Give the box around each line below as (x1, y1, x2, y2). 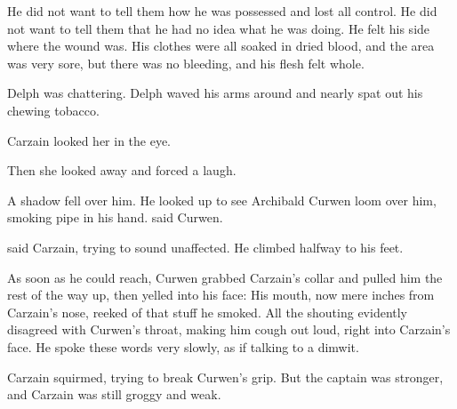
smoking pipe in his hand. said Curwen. (7, 208, 223, 227)
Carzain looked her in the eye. (7, 131, 172, 149)
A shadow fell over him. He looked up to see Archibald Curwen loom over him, (7, 190, 437, 209)
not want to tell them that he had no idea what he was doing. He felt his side (7, 19, 430, 37)
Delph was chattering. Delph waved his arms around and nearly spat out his (7, 84, 423, 102)
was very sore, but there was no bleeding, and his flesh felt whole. (7, 53, 365, 72)
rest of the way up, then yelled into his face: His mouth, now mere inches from (7, 285, 435, 304)
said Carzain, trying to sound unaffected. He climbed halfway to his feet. (7, 237, 404, 256)
